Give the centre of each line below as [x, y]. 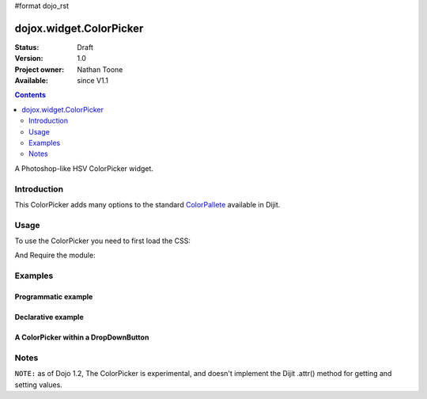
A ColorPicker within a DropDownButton [82, 337]
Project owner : [40, 69]
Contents [30, 95]
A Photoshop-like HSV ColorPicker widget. [84, 168]
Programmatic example [54, 297]
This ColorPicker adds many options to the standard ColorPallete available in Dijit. [147, 204]
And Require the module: [55, 255]
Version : [29, 59]
